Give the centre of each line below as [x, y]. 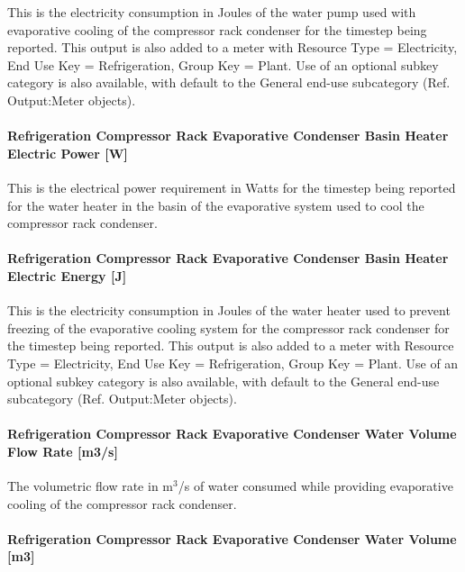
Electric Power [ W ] [68, 153]
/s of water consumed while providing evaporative [315, 486]
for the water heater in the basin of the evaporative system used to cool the [216, 205]
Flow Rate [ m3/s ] [63, 451]
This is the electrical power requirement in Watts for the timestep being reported [232, 187]
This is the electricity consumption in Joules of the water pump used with [212, 12]
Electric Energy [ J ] [67, 275]
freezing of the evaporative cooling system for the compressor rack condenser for [228, 327]
